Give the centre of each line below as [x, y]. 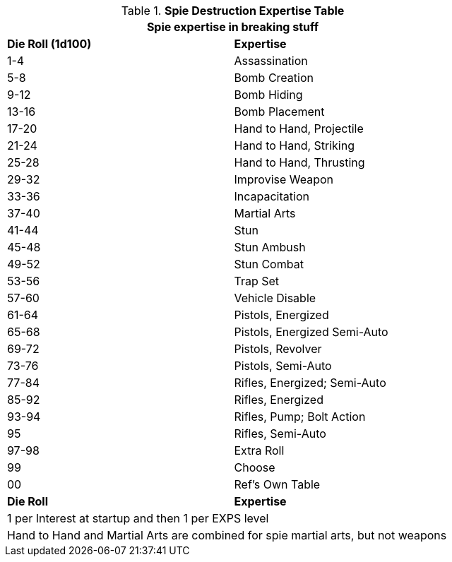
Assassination [271, 61]
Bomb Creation [274, 78]
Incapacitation [272, 196]
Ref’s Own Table [277, 484]
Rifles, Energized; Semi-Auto [310, 383]
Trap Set [257, 281]
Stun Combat [269, 264]
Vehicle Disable [275, 298]
